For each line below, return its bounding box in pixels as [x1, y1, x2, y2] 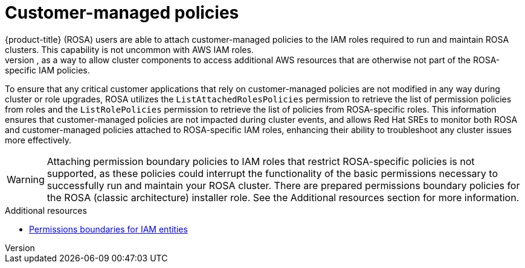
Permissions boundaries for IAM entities [29, 223, 188, 234]
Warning [7, 173, 45, 185]
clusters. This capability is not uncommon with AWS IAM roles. [5, 44, 254, 55]
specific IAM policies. [5, 64, 90, 75]
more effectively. [5, 134, 71, 145]
